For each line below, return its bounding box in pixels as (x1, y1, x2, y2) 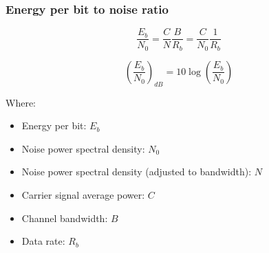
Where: (6, 95, 36, 109)
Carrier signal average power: (21, 187, 145, 201)
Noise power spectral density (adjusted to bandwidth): (21, 164, 252, 179)
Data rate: (21, 234, 65, 248)
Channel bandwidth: (21, 210, 108, 225)
